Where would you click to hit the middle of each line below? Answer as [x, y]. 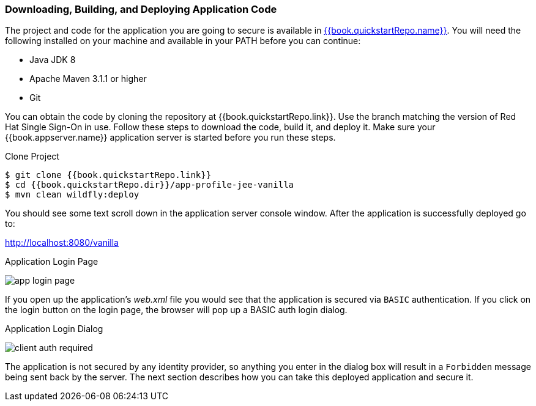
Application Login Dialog [54, 329]
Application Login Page [52, 262]
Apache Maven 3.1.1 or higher [88, 79]
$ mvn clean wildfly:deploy [72, 195]
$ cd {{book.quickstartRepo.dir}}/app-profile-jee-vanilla [150, 185]
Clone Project [32, 157]
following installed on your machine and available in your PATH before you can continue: [183, 41]
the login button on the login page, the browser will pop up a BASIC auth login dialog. [176, 310]
